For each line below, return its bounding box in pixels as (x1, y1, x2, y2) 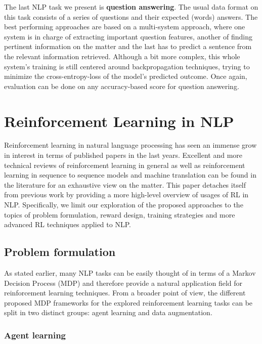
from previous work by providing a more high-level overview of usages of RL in (4, 189, 249, 200)
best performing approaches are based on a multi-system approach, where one (4, 21, 245, 32)
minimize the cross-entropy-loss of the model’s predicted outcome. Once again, (4, 71, 247, 81)
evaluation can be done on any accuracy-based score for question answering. (4, 80, 239, 91)
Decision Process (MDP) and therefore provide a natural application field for (4, 277, 243, 288)
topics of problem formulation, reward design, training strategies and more (4, 209, 235, 220)
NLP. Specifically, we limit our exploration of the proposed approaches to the (4, 199, 243, 210)
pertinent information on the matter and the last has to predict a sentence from (4, 41, 252, 52)
